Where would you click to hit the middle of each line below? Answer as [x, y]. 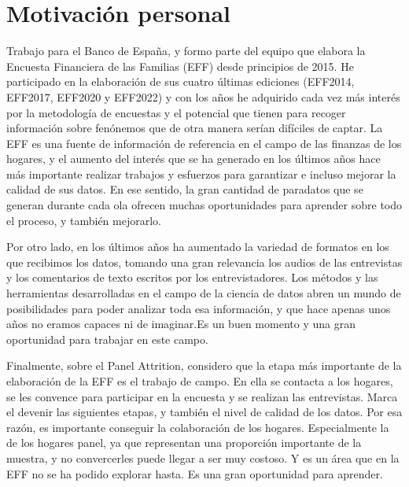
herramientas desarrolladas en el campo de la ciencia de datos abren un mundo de [204, 293]
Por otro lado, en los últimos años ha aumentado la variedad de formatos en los [198, 247]
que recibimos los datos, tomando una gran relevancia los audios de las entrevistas [204, 262]
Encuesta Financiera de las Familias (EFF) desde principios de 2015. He [180, 66]
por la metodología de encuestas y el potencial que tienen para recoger [176, 112]
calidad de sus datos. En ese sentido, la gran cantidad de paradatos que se [185, 189]
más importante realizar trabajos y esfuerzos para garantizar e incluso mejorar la [201, 173]
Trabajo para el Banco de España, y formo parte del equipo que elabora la [186, 51]
